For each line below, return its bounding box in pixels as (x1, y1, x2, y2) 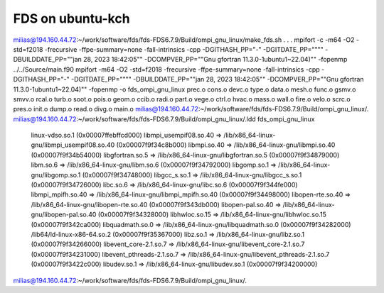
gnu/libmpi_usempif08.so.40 (31, 140, 115, 149)
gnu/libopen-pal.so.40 (31, 210, 97, 219)
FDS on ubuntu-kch (13, 11, 131, 26)
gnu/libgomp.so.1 (31, 170, 81, 179)
